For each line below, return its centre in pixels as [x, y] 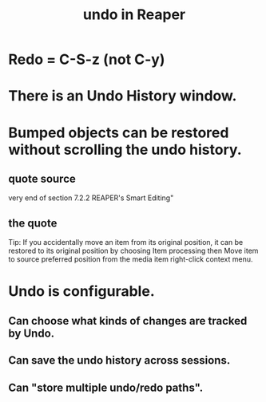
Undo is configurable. [81, 292]
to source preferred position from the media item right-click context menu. [131, 259]
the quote [33, 223]
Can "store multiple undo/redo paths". [106, 387]
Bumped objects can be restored [119, 132]
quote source [42, 178]
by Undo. [32, 333]
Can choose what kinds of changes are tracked [128, 321]
